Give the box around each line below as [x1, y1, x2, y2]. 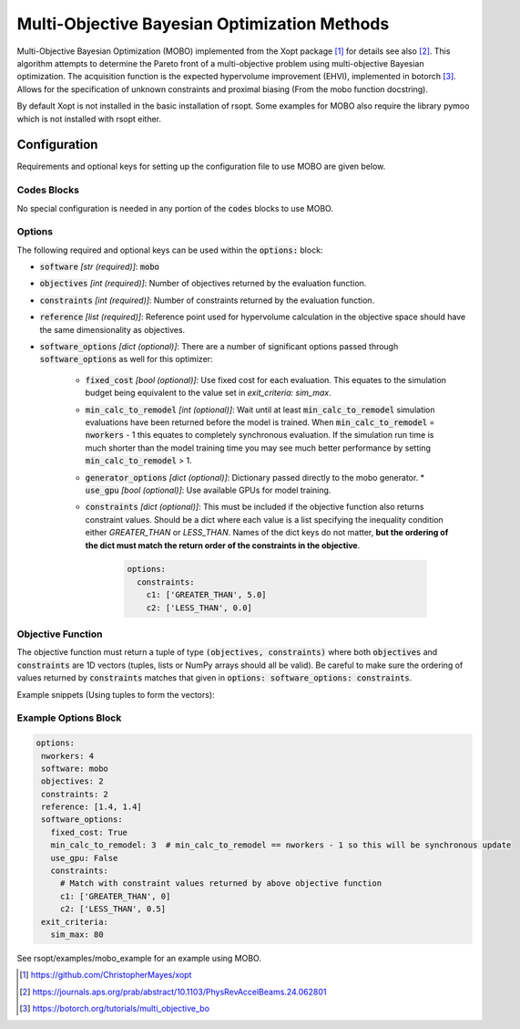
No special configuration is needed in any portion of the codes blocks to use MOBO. [16, 203, 334, 213]
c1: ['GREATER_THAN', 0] [59, 890, 171, 901]
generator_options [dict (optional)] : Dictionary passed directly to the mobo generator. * [85, 472, 425, 483]
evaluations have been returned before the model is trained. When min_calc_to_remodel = [85, 416, 435, 428]
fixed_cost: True [50, 826, 127, 837]
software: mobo [41, 763, 109, 774]
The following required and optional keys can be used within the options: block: [16, 244, 323, 255]
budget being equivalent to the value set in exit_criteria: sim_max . [85, 388, 331, 399]
